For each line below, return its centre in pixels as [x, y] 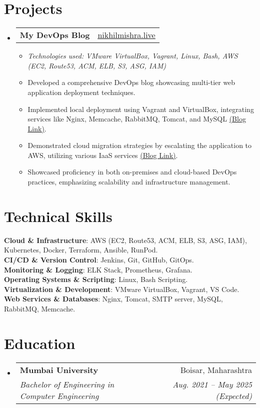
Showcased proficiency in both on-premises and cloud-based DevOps [132, 172]
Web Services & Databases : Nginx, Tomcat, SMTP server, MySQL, [113, 299]
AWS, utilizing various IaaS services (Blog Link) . [103, 155]
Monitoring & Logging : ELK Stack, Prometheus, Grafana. [98, 269]
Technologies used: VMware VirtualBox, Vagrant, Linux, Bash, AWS [133, 56]
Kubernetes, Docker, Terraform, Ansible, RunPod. [81, 250]
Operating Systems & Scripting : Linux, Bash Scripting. [96, 279]
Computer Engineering [59, 395]
